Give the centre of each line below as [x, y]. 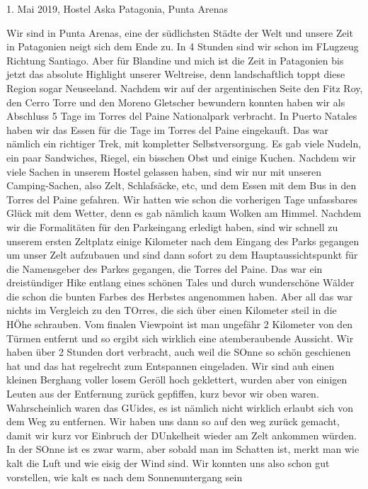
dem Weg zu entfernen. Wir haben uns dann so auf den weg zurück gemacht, [173, 421]
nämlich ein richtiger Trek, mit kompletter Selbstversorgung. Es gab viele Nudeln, [184, 144]
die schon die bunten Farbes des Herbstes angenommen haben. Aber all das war [180, 296]
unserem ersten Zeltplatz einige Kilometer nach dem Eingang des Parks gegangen [183, 241]
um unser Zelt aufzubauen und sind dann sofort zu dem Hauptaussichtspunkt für [182, 255]
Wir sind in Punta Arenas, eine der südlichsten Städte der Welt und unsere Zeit [180, 32]
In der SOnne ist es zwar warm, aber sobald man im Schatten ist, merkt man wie [183, 449]
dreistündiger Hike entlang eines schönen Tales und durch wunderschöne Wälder [180, 282]
